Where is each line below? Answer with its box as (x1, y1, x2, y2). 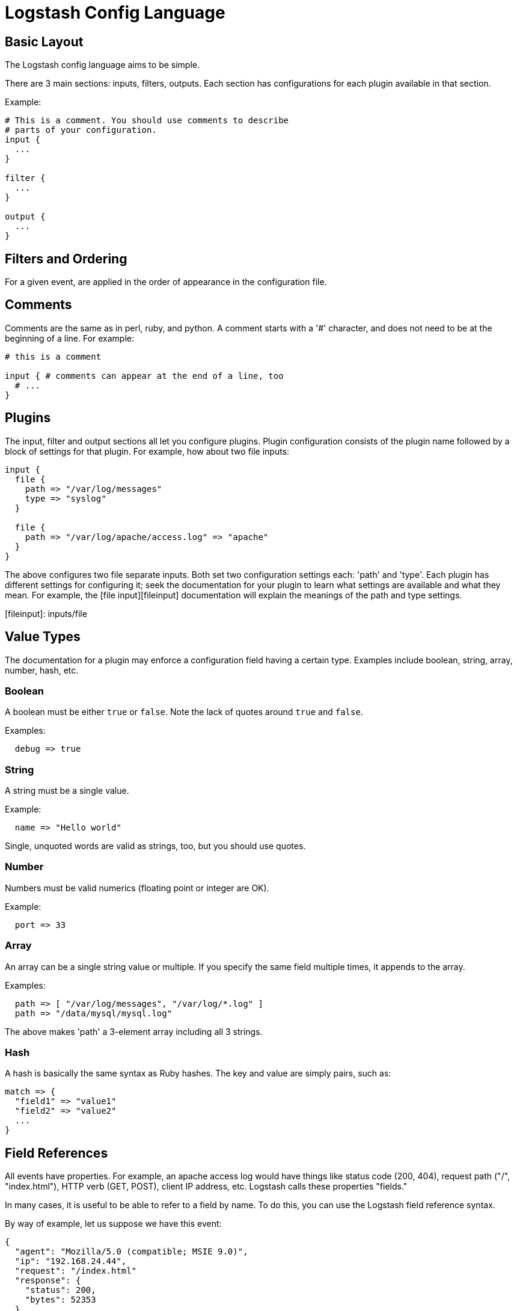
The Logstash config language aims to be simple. (5, 60, 200, 70)
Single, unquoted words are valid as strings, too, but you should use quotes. (5, 841, 306, 852)
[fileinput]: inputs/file (5, 608, 87, 619)
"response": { (14, 1276, 81, 1286)
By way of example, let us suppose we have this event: (5, 1218, 222, 1229)
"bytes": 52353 (25, 1295, 96, 1305)
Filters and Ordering (5, 251, 127, 266)
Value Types (5, 629, 81, 645)
